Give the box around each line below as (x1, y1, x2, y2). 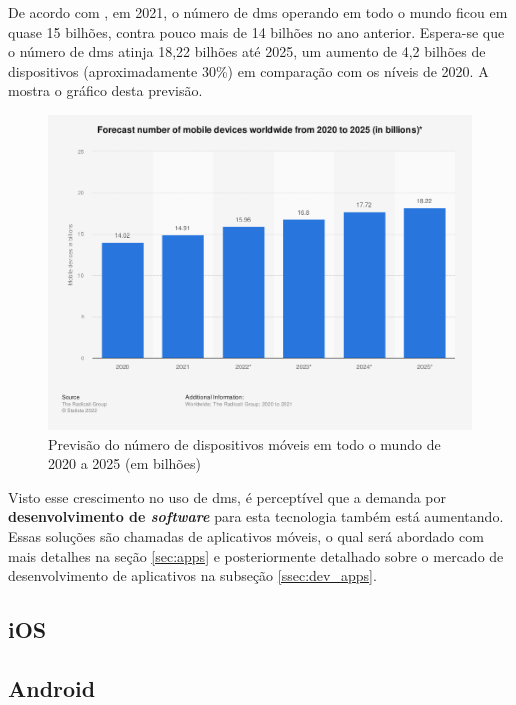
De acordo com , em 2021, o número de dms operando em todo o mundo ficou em (8, 2, 508, 22)
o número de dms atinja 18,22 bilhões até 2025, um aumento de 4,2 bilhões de (8, 41, 486, 62)
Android (8, 672, 96, 703)
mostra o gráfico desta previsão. (8, 80, 203, 101)
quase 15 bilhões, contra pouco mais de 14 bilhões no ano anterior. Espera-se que (8, 21, 505, 42)
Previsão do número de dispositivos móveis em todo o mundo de (48, 433, 441, 454)
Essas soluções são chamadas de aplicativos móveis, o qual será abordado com (8, 525, 484, 546)
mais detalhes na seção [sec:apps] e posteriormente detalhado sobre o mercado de (8, 545, 504, 566)
